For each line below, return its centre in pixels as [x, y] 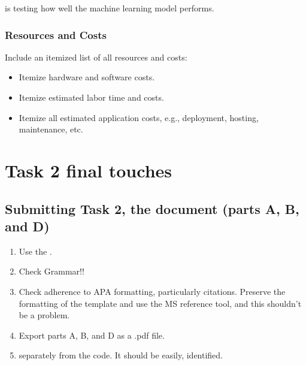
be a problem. [44, 315]
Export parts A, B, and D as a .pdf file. [92, 335]
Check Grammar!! [51, 271]
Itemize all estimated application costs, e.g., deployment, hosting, [139, 117]
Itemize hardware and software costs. [87, 77]
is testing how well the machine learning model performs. [110, 8]
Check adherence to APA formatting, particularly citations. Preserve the [152, 291]
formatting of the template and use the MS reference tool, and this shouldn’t [160, 303]
